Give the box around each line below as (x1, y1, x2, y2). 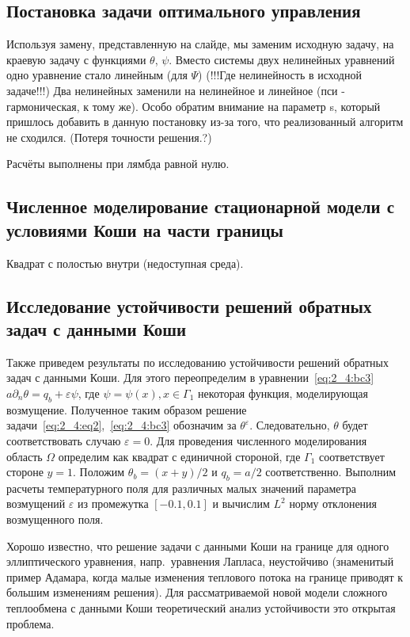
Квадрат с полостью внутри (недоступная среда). (6, 254, 244, 271)
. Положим (73, 463, 125, 480)
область (6, 448, 43, 464)
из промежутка (78, 495, 149, 512)
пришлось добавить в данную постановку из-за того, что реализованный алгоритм (6, 113, 404, 130)
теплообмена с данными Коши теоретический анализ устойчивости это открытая (6, 600, 396, 616)
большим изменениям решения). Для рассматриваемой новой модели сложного (6, 584, 388, 601)
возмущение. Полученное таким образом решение (6, 401, 247, 418)
